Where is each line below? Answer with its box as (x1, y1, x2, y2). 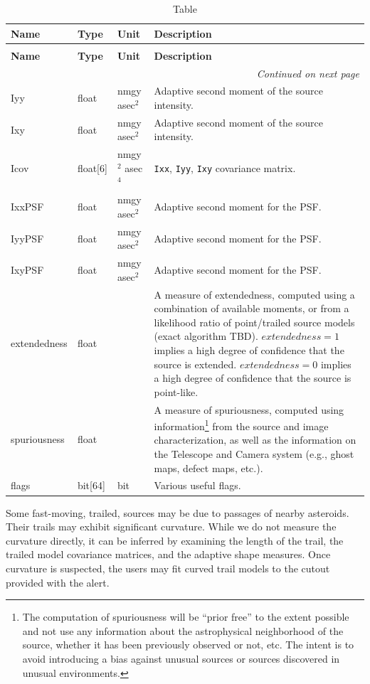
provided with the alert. (6, 575, 110, 589)
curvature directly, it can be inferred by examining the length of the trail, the (6, 533, 344, 547)
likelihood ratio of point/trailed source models (154, 314, 355, 329)
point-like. (154, 384, 199, 399)
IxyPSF (11, 262, 44, 277)
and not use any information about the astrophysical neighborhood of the (22, 623, 344, 638)
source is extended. (154, 356, 237, 371)
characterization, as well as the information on (154, 432, 356, 447)
